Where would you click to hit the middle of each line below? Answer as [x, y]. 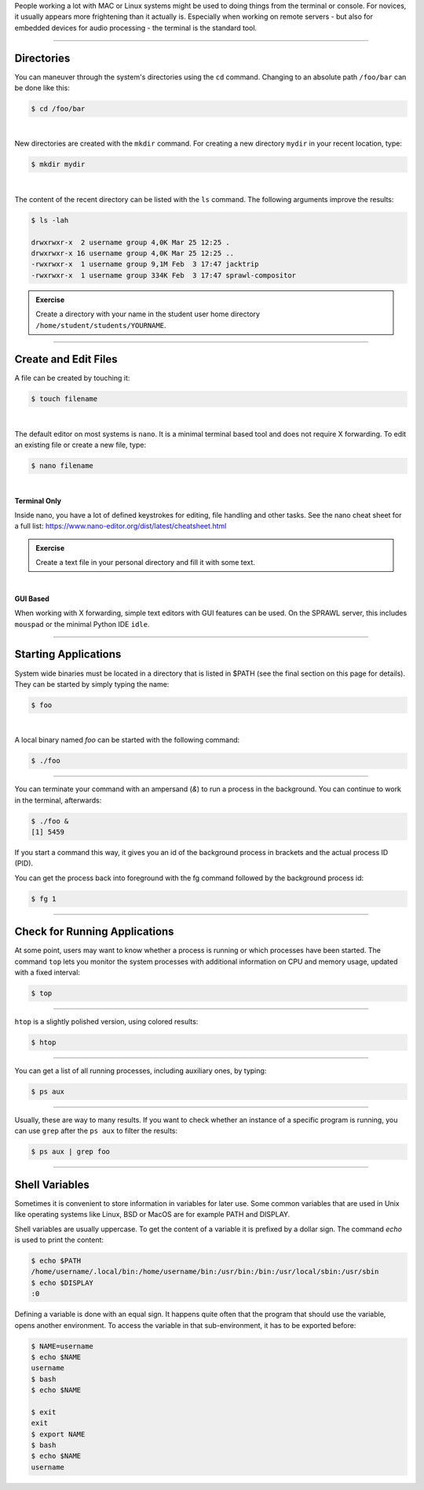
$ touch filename [64, 399]
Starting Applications [68, 654]
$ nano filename [62, 466]
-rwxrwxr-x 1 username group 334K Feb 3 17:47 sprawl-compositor [164, 275]
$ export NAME [58, 1434]
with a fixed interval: [47, 972]
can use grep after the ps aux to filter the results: [96, 1131]
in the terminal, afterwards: [58, 800]
